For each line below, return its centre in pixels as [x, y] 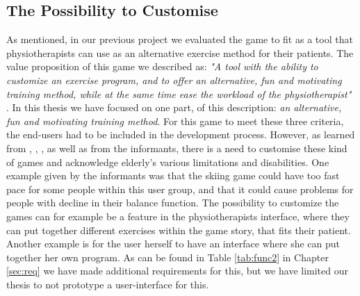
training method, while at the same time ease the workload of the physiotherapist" [179, 93]
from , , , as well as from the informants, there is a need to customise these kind [177, 148]
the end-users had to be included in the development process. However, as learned [181, 134]
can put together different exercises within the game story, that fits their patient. [179, 230]
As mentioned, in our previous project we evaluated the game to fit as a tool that [180, 39]
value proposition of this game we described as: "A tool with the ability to [162, 66]
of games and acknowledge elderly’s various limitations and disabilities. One [168, 162]
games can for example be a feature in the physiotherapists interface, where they [178, 216]
